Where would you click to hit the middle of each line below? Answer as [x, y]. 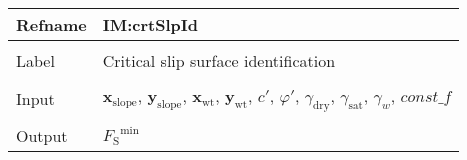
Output [42, 136]
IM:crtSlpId [150, 24]
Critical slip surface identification [219, 60]
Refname [51, 24]
